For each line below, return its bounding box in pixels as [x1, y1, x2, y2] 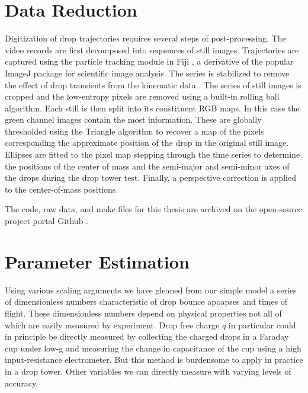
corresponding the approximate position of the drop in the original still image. [5, 136, 289, 149]
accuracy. [5, 376, 38, 389]
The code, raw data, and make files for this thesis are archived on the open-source [5, 203, 302, 215]
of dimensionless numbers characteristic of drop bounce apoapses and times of [5, 295, 288, 308]
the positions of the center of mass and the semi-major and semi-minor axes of [5, 159, 290, 172]
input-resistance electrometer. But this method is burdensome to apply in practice [5, 353, 303, 366]
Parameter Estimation [5, 249, 190, 273]
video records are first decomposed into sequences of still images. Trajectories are [5, 43, 299, 56]
